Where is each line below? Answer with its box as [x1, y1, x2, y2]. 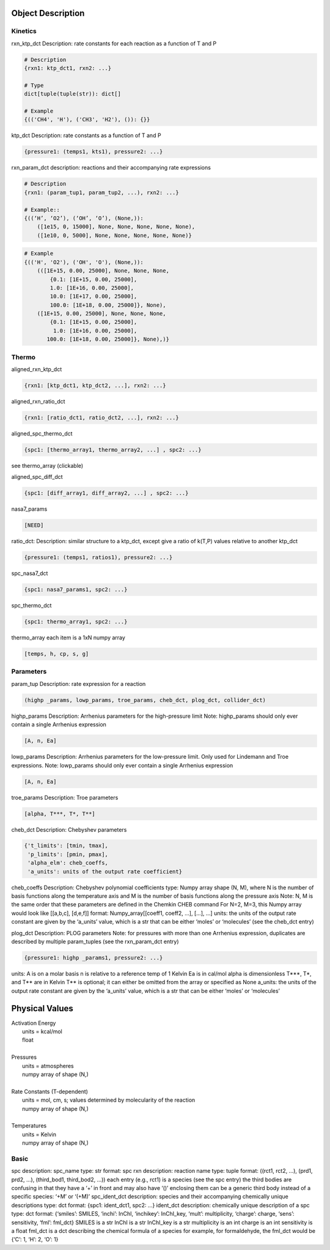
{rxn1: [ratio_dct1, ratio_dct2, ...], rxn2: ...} [24, 414, 180, 421]
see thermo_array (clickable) [11, 462, 84, 469]
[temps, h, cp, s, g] [24, 650, 89, 658]
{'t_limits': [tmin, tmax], [24, 842, 108, 849]
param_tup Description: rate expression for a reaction [11, 680, 146, 687]
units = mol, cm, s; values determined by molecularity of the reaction [22, 1096, 196, 1104]
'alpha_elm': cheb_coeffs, [28, 859, 108, 867]
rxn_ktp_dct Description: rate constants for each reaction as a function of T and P [11, 40, 217, 47]
